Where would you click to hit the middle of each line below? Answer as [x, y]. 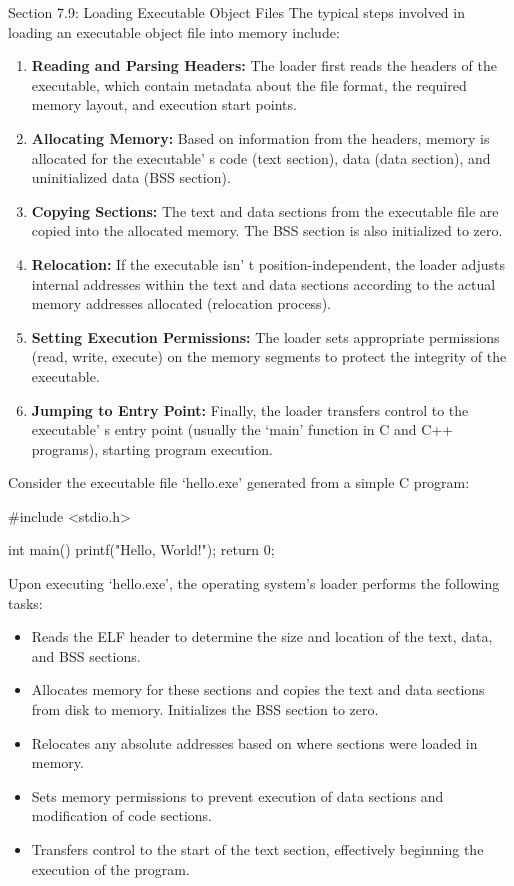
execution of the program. [110, 868]
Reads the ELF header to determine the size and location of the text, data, [262, 636]
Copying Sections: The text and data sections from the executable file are [265, 210]
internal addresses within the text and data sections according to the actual [263, 283]
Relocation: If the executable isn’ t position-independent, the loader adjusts [268, 263]
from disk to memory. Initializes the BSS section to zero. [205, 709]
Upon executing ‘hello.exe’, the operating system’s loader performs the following [254, 583]
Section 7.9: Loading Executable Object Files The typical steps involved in [236, 12]
